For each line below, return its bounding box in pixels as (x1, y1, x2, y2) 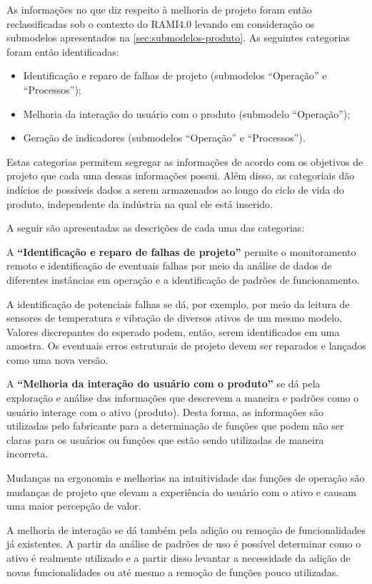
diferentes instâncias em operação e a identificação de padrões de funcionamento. (6, 272, 360, 287)
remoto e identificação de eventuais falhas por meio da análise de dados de (6, 258, 332, 273)
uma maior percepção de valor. (6, 498, 141, 513)
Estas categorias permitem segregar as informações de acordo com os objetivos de (6, 154, 363, 169)
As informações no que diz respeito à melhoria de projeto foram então (6, 2, 312, 16)
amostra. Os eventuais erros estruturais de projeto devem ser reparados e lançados (6, 338, 366, 353)
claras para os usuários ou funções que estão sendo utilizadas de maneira (6, 432, 324, 447)
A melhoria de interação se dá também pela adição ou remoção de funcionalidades (6, 522, 366, 537)
